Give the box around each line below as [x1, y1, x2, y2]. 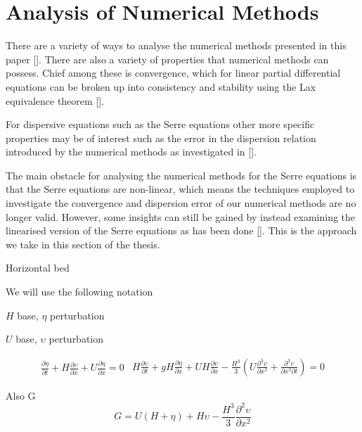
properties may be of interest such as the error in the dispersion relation [6, 130, 316, 145]
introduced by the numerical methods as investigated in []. [6, 144, 257, 159]
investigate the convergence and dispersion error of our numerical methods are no [6, 196, 356, 210]
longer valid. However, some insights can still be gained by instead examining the [6, 209, 356, 224]
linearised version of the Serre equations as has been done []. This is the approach [6, 223, 357, 238]
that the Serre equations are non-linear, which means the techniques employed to [6, 182, 355, 196]
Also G [6, 388, 36, 402]
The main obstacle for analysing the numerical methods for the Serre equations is [6, 167, 357, 182]
